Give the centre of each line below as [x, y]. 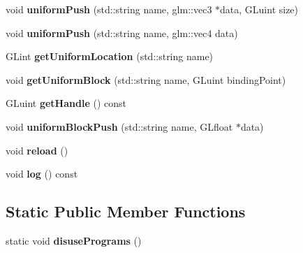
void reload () [37, 150]
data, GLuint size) [259, 9]
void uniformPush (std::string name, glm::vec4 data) [122, 32]
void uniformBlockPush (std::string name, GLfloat [119, 126]
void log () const [42, 174]
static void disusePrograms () [74, 240]
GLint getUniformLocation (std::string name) [110, 56]
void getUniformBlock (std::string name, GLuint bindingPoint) [146, 79]
